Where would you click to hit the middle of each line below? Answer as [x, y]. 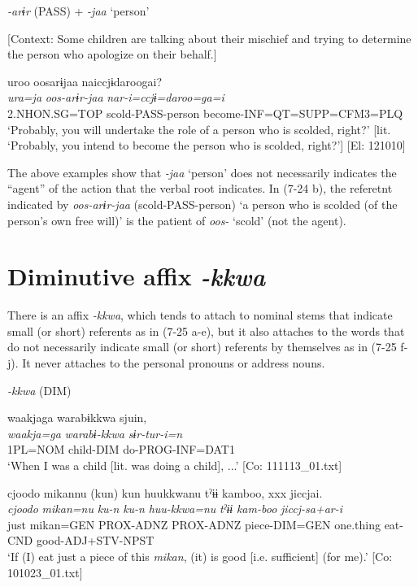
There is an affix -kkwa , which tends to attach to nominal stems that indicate [200, 315]
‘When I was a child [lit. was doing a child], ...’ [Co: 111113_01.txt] [175, 465]
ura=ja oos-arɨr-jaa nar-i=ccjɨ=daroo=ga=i [116, 97]
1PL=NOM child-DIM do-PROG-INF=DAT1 [121, 449]
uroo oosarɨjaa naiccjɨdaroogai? [85, 81]
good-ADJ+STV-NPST [95, 540]
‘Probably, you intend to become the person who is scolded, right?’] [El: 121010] [207, 145]
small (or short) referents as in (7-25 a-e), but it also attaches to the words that [206, 330]
